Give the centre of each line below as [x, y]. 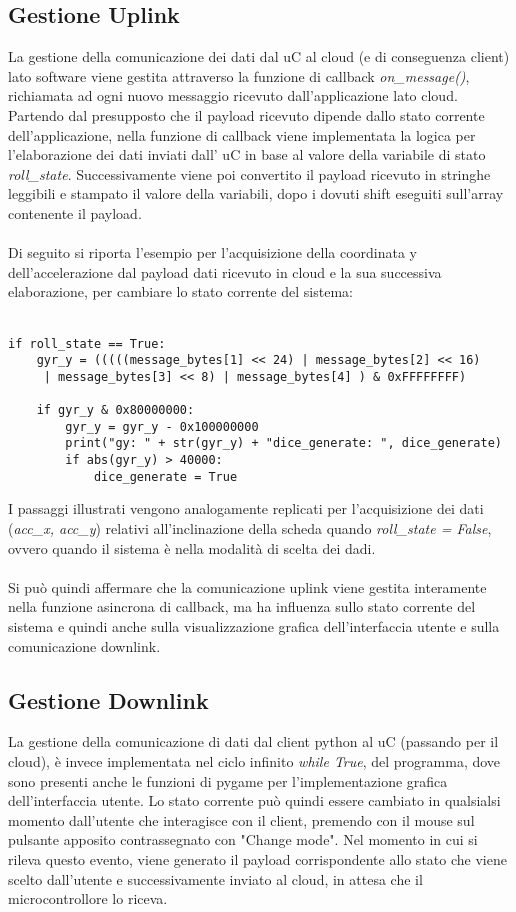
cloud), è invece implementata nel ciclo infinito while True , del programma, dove [254, 760]
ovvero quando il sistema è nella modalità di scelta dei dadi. [192, 547]
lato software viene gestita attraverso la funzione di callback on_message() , [239, 75]
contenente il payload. [75, 212]
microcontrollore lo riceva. [88, 898]
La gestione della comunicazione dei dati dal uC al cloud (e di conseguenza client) [259, 56]
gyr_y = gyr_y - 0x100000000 [162, 426]
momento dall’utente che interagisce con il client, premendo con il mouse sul [241, 819]
